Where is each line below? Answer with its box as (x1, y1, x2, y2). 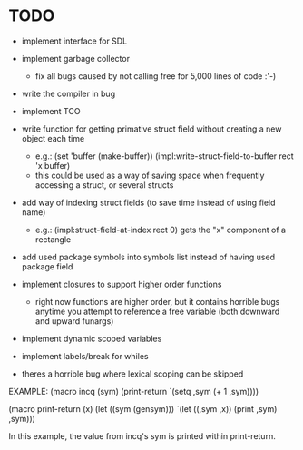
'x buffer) (34, 160, 71, 171)
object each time (21, 132, 85, 143)
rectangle (34, 233, 72, 245)
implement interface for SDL (21, 35, 128, 46)
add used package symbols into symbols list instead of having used (21, 251, 276, 262)
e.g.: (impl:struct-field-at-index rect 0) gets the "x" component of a (34, 224, 287, 235)
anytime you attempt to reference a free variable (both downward (34, 306, 280, 317)
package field (21, 260, 73, 272)
